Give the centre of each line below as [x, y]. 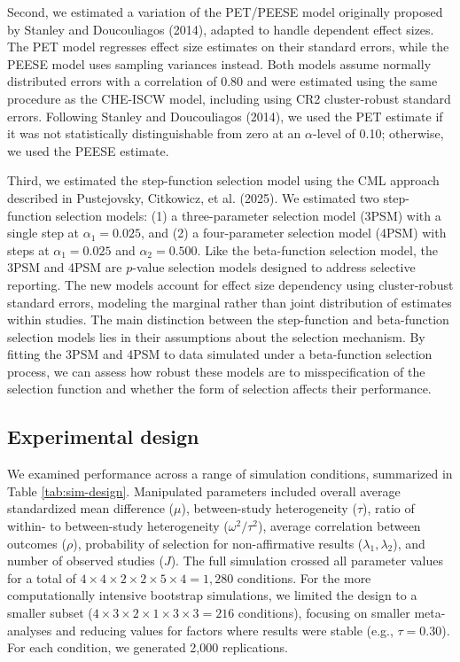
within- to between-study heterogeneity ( [118, 526]
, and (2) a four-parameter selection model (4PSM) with [293, 233]
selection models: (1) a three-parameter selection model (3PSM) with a [248, 215]
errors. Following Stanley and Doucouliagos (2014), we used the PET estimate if [225, 116]
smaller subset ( [50, 613]
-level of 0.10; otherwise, [378, 133]
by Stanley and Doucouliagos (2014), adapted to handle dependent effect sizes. [221, 29]
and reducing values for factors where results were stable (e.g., [224, 630]
